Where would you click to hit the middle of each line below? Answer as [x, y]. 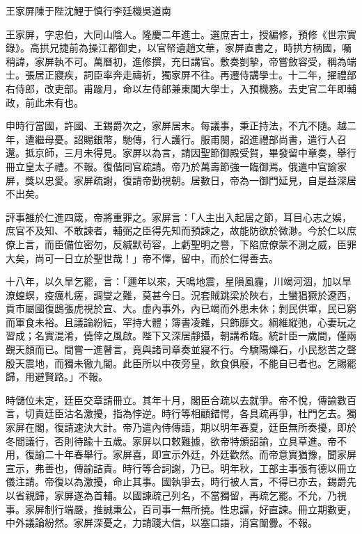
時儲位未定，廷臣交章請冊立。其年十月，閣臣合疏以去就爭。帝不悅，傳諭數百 [181, 399]
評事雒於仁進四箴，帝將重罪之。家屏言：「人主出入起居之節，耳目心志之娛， [179, 217]
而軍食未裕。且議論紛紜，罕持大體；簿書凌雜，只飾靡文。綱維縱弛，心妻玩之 [181, 322]
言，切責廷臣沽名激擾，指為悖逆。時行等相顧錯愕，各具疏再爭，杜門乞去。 [176, 413]
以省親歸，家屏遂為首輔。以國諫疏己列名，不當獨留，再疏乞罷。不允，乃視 [176, 495]
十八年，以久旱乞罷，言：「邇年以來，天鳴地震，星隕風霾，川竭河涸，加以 [174, 281]
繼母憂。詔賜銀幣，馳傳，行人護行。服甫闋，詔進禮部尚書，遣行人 [186, 139]
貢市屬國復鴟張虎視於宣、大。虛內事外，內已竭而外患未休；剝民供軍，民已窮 [181, 308]
